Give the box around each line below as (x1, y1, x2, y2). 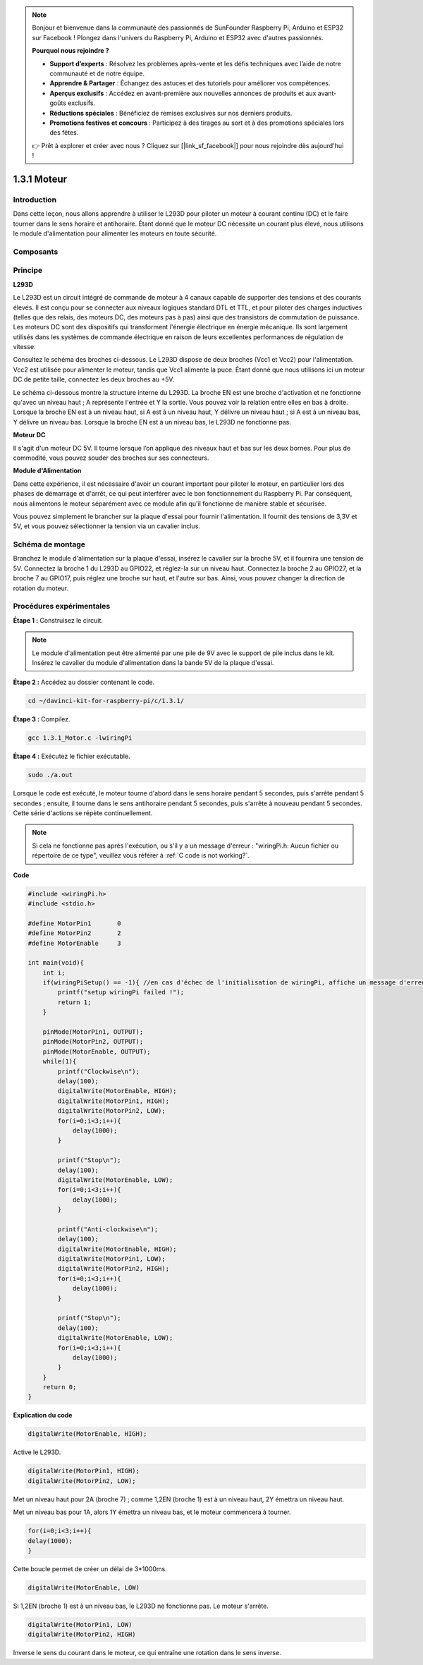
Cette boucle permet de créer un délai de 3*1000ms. (13, 1564, 167, 1573)
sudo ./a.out (27, 771, 73, 779)
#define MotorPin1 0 (27, 919, 121, 927)
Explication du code (13, 1411, 73, 1420)
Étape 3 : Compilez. (13, 715, 70, 724)
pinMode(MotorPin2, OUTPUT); (42, 1037, 144, 1046)
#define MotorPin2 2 (27, 929, 121, 937)
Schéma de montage (13, 539, 86, 549)
